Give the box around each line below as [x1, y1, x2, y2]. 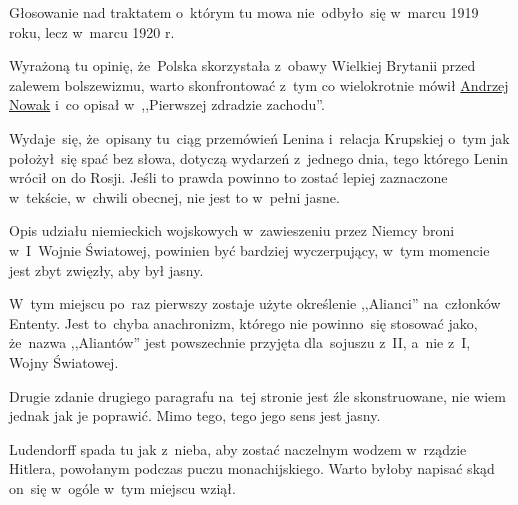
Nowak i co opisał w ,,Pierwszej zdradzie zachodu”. [9, 94, 325, 115]
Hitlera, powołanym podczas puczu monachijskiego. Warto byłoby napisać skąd [9, 458, 495, 479]
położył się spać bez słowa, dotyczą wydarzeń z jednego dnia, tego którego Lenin [9, 147, 509, 168]
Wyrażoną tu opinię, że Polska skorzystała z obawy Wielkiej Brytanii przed [9, 55, 476, 76]
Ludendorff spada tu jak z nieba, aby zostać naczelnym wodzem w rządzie [9, 438, 467, 459]
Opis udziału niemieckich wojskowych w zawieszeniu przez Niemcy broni [9, 220, 455, 241]
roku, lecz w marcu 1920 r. [9, 21, 175, 42]
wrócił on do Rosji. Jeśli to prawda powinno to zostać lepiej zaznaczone [9, 167, 448, 188]
